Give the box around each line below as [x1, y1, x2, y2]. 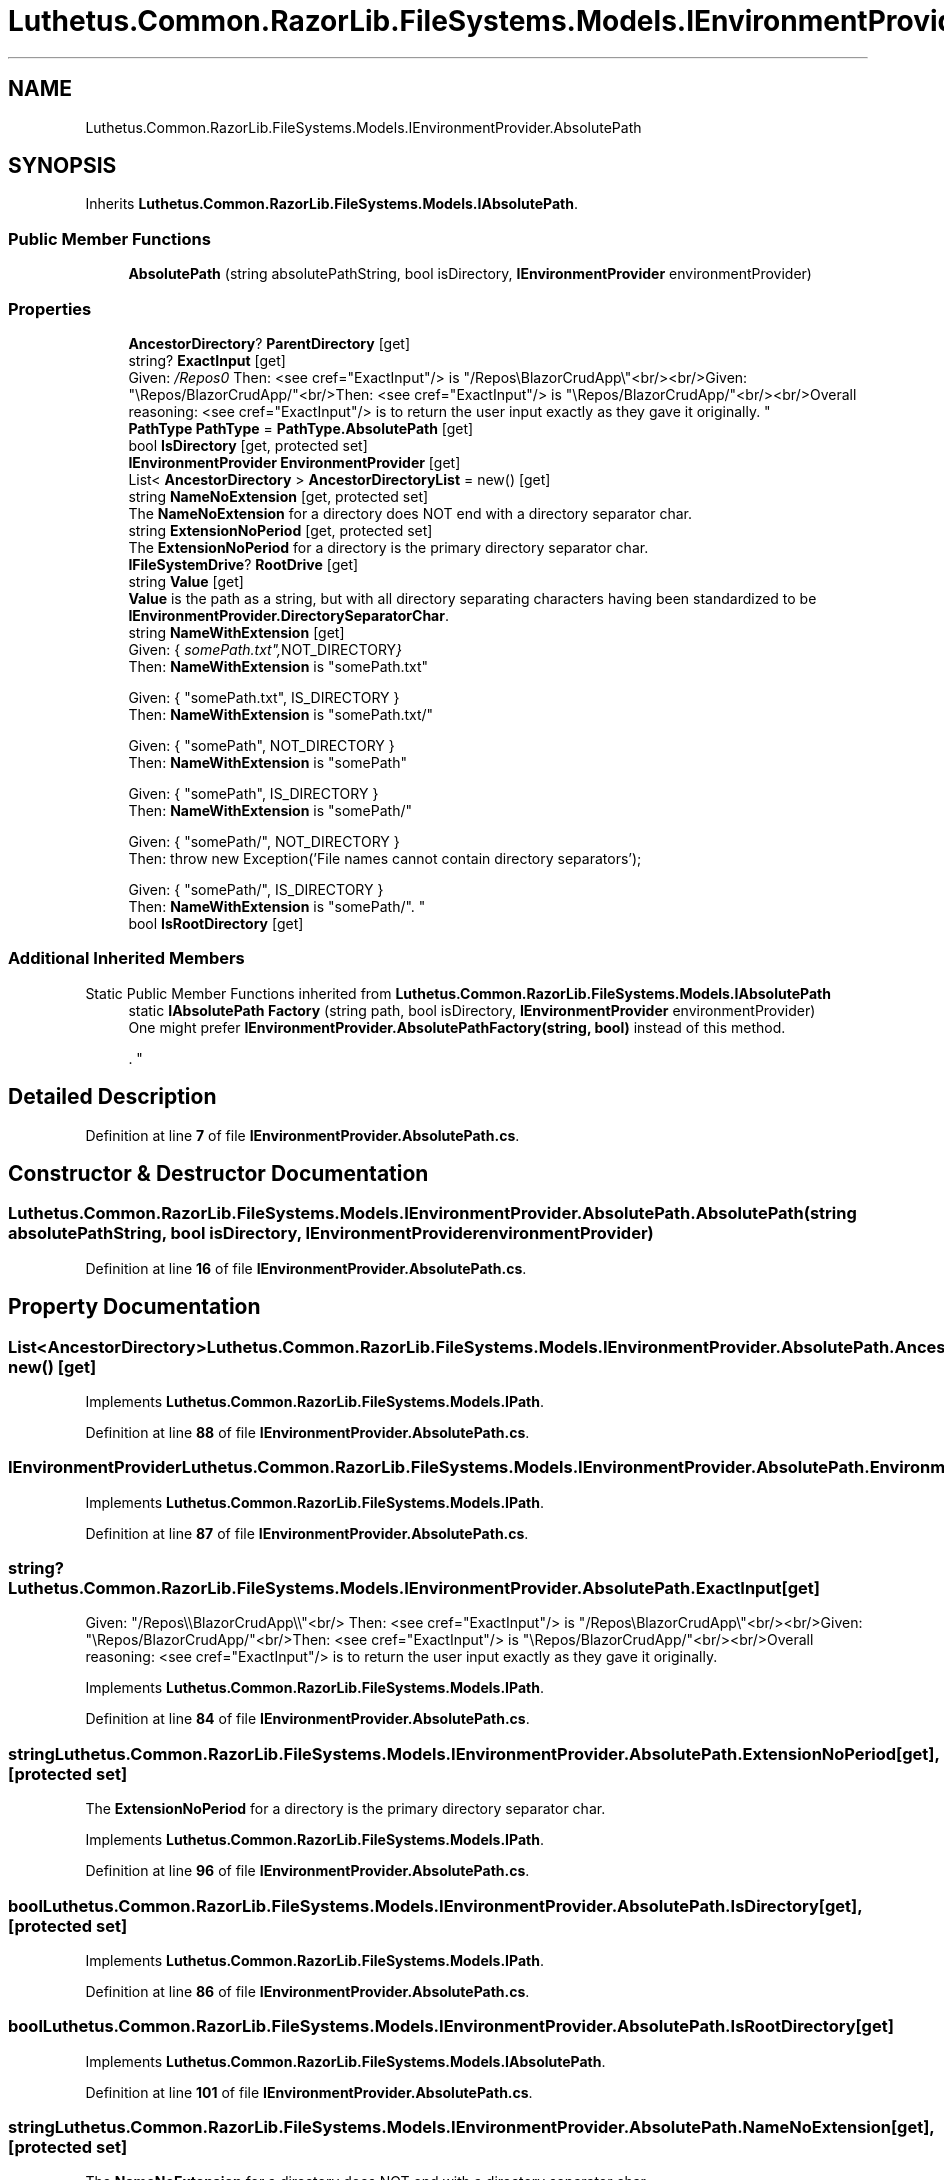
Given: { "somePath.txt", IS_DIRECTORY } [128, 688, 400, 706]
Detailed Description [8, 1084, 217, 1110]
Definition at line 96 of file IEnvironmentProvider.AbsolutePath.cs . [85, 1862, 530, 1880]
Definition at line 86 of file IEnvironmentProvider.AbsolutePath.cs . [85, 1982, 530, 2000]
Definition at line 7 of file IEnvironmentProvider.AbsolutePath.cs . [85, 1126, 520, 1144]
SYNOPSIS [8, 153, 117, 179]
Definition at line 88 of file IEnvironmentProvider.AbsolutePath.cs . [85, 1423, 530, 1441]
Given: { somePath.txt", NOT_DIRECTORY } [128, 640, 403, 658]
